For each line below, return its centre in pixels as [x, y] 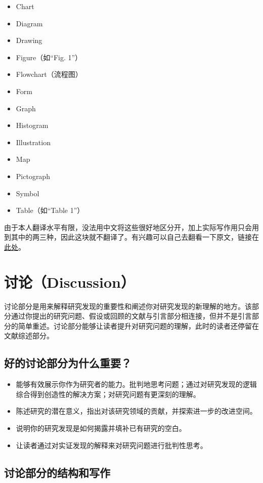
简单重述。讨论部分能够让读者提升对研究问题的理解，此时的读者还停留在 [138, 325]
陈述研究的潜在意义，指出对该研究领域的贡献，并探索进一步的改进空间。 [136, 411]
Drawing [29, 40]
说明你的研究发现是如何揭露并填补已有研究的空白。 [101, 428]
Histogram [32, 125]
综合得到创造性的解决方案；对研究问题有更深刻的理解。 [108, 394]
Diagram [29, 23]
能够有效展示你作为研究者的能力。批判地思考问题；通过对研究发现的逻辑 [136, 384]
